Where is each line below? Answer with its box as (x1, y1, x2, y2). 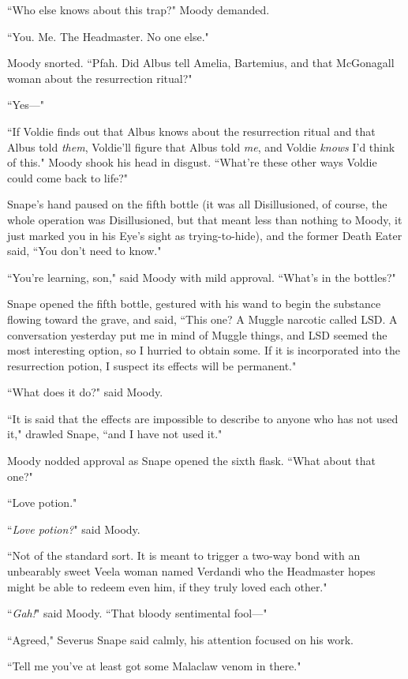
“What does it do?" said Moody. (7, 384, 163, 400)
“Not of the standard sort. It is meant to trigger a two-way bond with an (7, 547, 361, 564)
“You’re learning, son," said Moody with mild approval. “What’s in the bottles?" (7, 268, 396, 285)
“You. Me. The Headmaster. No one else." (7, 28, 209, 44)
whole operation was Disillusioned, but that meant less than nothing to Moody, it (7, 211, 402, 227)
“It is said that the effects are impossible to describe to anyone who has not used (7, 410, 399, 426)
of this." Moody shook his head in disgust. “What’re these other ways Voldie (7, 154, 377, 171)
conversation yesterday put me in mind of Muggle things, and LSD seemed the (7, 326, 387, 343)
